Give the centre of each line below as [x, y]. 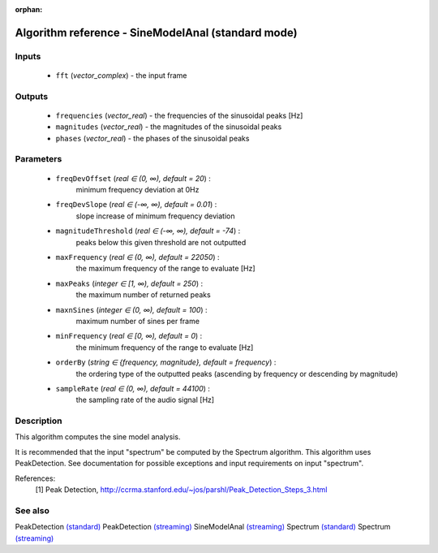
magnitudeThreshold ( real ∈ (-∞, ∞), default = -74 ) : [148, 231]
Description [39, 421]
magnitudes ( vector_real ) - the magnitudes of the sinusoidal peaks [169, 127]
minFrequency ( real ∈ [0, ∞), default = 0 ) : [129, 336]
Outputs [32, 96]
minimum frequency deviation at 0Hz [137, 190]
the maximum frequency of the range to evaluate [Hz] [165, 269]
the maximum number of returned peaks [143, 295]
